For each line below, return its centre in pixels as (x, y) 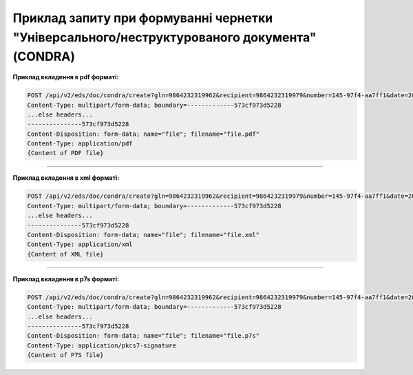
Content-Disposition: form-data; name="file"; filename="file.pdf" (144, 134)
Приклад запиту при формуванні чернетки (143, 18)
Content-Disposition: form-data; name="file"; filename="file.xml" (144, 235)
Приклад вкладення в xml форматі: (66, 178)
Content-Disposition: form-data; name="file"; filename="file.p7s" (144, 336)
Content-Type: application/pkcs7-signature (102, 345)
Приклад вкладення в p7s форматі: (66, 278)
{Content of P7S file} (65, 355)
